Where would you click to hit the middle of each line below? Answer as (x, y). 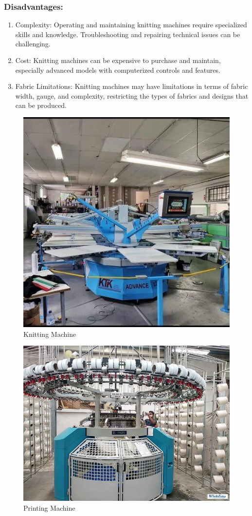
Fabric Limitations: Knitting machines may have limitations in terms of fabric (132, 86)
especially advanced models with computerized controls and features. (118, 70)
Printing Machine (49, 507)
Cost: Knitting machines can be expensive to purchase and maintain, (118, 60)
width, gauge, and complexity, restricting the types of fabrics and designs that (132, 95)
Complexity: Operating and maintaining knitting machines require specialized (131, 25)
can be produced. (41, 105)
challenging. (33, 44)
